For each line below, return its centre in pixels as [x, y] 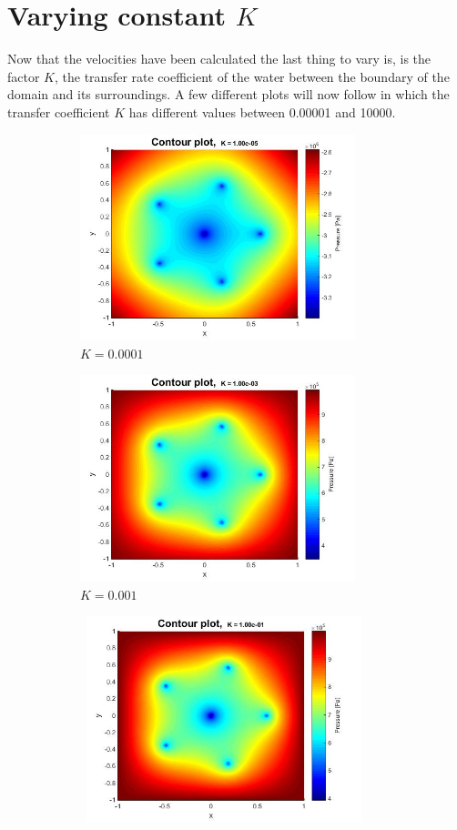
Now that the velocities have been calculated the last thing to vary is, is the [219, 59]
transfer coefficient [59, 111]
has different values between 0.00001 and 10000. [262, 111]
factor [24, 76]
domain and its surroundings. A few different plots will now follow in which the [228, 94]
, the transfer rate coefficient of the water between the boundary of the [252, 76]
